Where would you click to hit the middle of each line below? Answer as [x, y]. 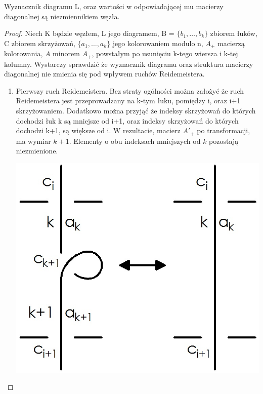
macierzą [231, 43]
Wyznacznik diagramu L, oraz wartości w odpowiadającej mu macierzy [114, 6]
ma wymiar [33, 141]
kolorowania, [24, 53]
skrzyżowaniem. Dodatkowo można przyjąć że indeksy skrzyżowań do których [136, 111]
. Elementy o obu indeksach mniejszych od [135, 141]
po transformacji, [224, 130]
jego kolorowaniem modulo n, [158, 43]
